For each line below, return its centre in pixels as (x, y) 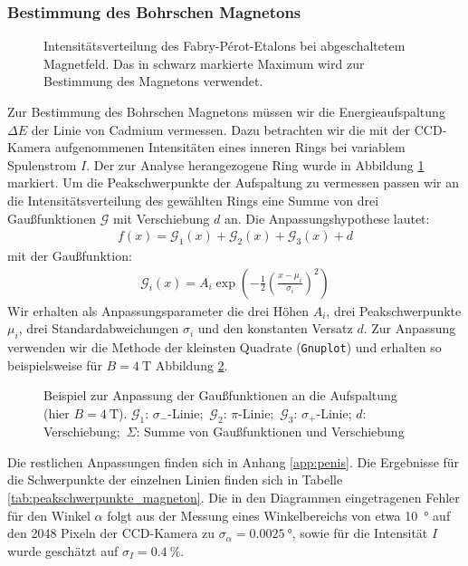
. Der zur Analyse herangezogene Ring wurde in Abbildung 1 (255, 164)
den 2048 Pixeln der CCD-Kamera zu (111, 533)
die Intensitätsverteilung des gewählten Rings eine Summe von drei (193, 200)
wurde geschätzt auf (63, 550)
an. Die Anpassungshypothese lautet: (327, 218)
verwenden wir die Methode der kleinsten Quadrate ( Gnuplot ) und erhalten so (224, 347)
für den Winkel (49, 515)
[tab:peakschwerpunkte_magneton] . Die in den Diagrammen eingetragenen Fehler (234, 498)
